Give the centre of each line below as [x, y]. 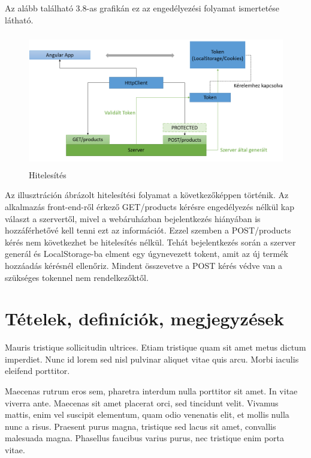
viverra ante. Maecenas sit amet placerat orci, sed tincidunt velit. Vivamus [142, 402]
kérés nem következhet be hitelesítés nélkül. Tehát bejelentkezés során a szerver [150, 242]
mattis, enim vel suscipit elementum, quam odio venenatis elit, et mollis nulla [147, 414]
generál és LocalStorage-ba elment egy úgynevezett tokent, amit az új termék [147, 254]
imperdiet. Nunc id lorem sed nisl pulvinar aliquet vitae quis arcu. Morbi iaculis [152, 359]
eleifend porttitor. [37, 371]
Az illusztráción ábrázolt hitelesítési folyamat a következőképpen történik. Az [147, 195]
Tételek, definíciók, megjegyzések [145, 318]
